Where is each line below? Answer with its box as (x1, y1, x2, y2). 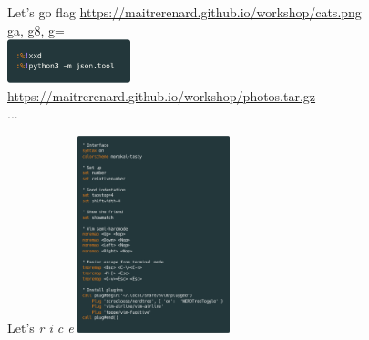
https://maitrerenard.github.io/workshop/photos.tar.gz (7, 86, 316, 105)
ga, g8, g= (7, 20, 65, 39)
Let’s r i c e (7, 317, 74, 336)
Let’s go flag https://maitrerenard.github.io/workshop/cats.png (7, 3, 362, 21)
